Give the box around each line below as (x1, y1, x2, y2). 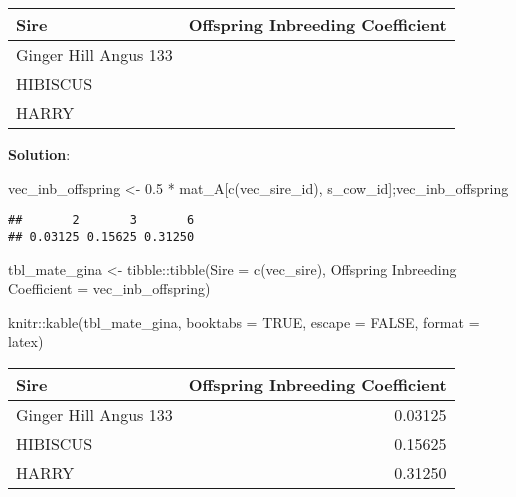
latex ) (8, 331, 44, 352)
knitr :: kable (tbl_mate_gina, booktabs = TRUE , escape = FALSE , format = (8, 311, 480, 332)
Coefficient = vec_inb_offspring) (8, 278, 211, 299)
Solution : (8, 144, 71, 164)
